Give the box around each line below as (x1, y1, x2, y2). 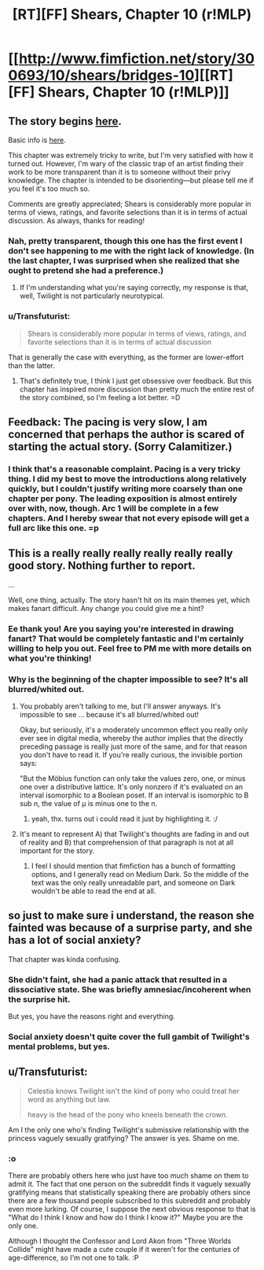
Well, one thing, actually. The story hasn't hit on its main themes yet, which (8, 595, 251, 605)
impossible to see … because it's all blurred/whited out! (19, 709, 199, 719)
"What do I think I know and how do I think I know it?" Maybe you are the (8, 1213, 244, 1222)
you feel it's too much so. (8, 184, 90, 193)
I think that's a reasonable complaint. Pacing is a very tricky (8, 463, 241, 474)
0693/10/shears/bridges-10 (8, 67, 195, 84)
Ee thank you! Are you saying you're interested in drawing (8, 623, 234, 634)
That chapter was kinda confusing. (8, 954, 121, 964)
